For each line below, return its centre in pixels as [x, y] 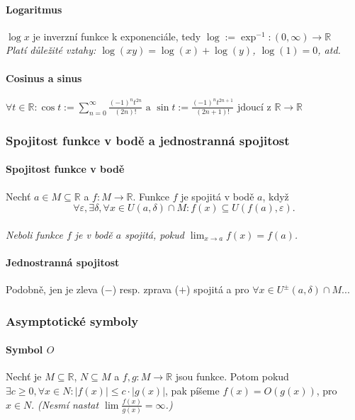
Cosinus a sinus [44, 78]
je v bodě [94, 234]
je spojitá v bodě [218, 196]
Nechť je [24, 376]
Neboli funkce [34, 234]
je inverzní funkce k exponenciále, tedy [117, 36]
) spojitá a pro [218, 289]
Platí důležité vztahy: [51, 50]
